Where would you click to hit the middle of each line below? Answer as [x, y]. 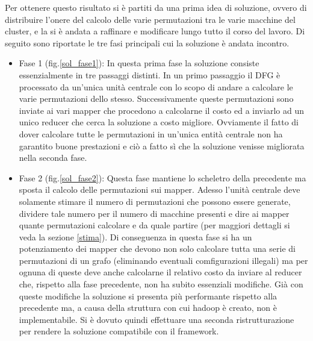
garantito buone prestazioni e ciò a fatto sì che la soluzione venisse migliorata [162, 145]
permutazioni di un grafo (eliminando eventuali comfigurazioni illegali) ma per [163, 260]
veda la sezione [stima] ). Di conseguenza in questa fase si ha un [135, 236]
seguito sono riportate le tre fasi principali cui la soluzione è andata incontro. [147, 42]
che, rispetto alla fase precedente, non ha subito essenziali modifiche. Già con [161, 284]
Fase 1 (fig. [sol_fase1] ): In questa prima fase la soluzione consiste [139, 63]
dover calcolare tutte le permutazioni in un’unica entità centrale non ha [151, 133]
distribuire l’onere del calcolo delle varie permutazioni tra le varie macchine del [150, 19]
